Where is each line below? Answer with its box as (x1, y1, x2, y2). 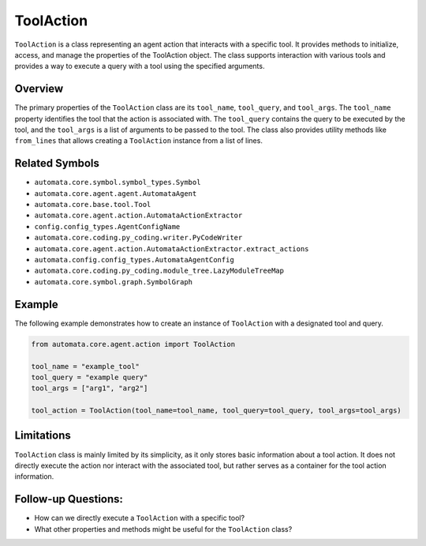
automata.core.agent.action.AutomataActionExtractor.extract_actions (34, 244, 309, 253)
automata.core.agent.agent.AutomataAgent (34, 189, 197, 198)
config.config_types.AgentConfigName (34, 222, 181, 231)
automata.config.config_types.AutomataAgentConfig (34, 255, 234, 265)
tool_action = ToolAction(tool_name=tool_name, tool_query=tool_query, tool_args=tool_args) (31, 406, 402, 415)
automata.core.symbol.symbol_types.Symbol (34, 178, 201, 187)
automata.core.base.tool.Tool (34, 200, 151, 209)
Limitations (14, 429, 71, 442)
